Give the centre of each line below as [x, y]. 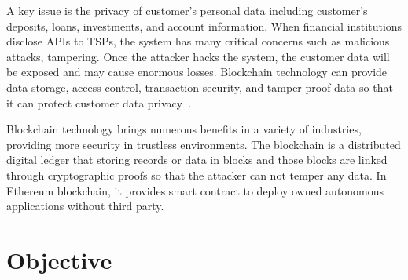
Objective [59, 259]
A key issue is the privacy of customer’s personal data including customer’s [187, 10]
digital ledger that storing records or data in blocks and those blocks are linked [197, 160]
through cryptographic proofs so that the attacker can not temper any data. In [197, 175]
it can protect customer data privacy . [99, 102]
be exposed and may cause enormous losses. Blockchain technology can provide [197, 72]
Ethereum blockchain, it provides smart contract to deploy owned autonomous [195, 190]
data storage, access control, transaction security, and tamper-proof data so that [200, 87]
